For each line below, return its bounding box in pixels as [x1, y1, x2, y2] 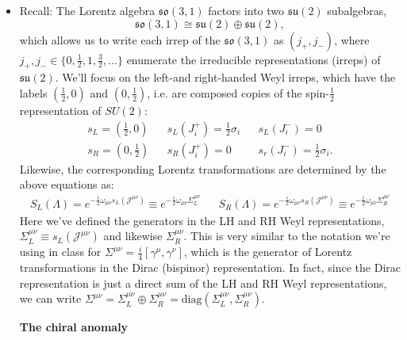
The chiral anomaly [19, 319, 129, 335]
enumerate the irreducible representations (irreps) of [126, 51, 381, 67]
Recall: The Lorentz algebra [19, 2, 156, 18]
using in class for [19, 243, 102, 260]
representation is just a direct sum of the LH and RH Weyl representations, [19, 274, 387, 291]
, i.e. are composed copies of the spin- [147, 84, 329, 101]
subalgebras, [327, 2, 387, 18]
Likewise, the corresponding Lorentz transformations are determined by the [19, 160, 386, 177]
